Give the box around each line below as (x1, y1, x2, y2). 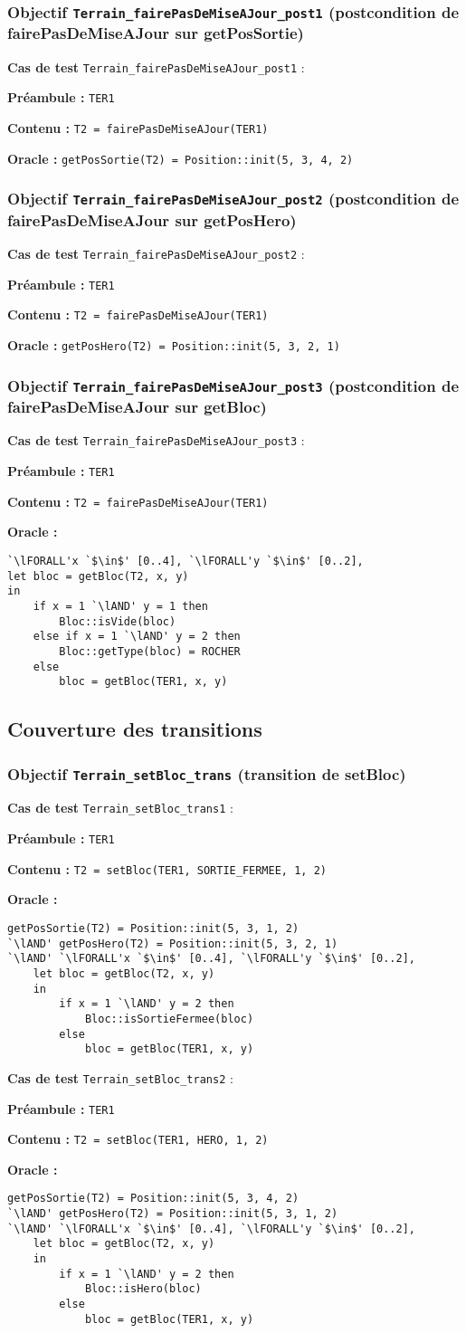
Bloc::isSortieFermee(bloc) (84, 1012, 254, 1025)
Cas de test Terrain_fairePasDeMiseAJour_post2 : (7, 244, 305, 263)
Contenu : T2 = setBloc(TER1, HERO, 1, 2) (7, 1129, 269, 1148)
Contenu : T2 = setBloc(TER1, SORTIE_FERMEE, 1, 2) (7, 859, 327, 878)
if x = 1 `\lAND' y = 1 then (33, 599, 208, 613)
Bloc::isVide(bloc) (59, 614, 176, 628)
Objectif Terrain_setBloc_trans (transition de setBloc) (7, 762, 406, 785)
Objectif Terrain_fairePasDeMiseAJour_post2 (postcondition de (7, 187, 459, 210)
